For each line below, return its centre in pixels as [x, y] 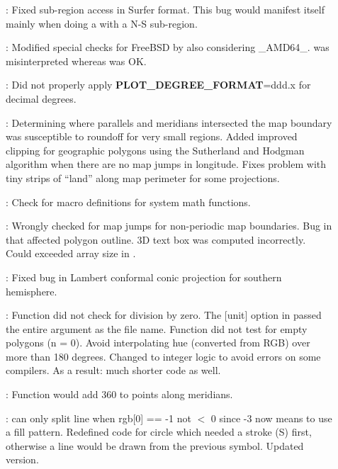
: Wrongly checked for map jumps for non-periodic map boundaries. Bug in [169, 226]
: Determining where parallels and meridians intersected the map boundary [169, 122]
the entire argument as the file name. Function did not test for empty [157, 328]
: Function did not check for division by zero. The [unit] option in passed [164, 315]
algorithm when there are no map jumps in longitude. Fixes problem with [166, 164]
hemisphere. [32, 291]
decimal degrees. [41, 98]
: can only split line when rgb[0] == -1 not [98, 418]
